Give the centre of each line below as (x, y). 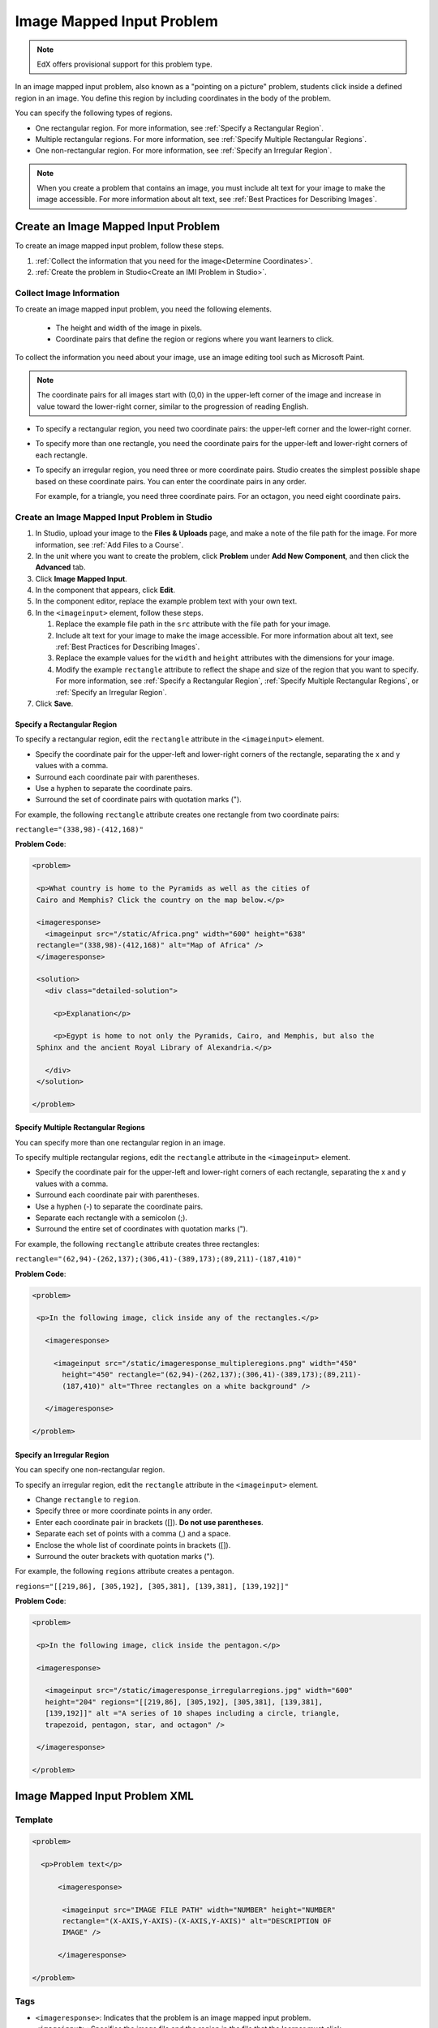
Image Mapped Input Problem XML (104, 1796)
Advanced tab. (60, 567)
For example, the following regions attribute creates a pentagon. (125, 1571)
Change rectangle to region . (88, 1500)
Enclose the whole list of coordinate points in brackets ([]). (133, 1545)
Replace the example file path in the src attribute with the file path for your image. (193, 624)
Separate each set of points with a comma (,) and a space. (133, 1534)
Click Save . (54, 703)
